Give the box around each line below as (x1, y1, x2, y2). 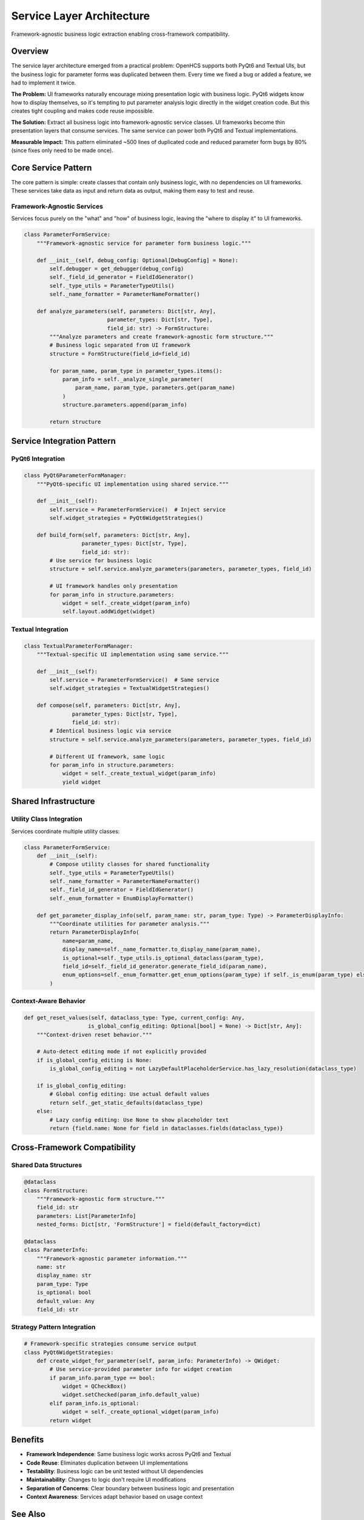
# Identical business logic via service (49, 727, 172, 734)
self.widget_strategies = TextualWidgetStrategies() (49, 685, 210, 692)
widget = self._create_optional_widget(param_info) (62, 1408, 220, 1415)
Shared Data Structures (11, 1161, 82, 1170)
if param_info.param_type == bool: (49, 1374, 156, 1381)
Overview (11, 46, 49, 57)
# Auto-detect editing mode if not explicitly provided (36, 1048, 207, 1055)
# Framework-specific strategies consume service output (24, 1341, 197, 1347)
